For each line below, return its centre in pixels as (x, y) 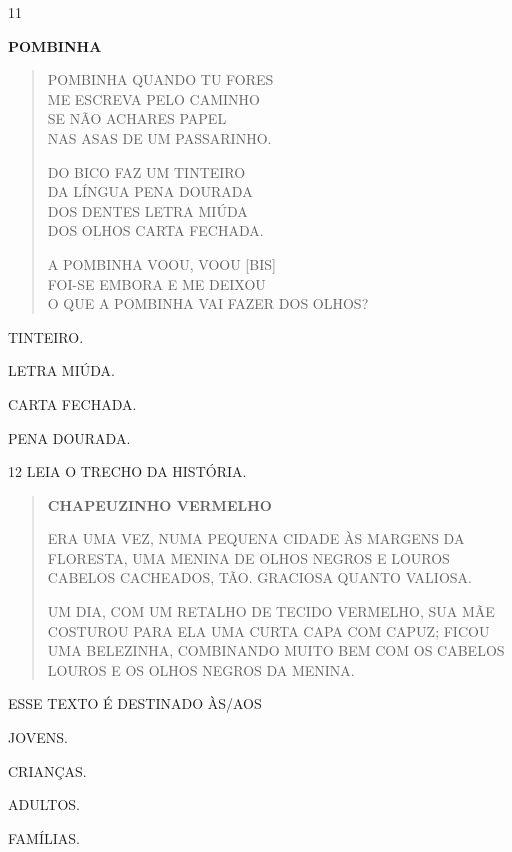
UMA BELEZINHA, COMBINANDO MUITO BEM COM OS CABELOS (276, 650)
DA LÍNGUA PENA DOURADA (150, 191)
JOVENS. (38, 737)
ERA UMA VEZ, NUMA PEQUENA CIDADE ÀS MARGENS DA (256, 538)
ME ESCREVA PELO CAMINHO (153, 98)
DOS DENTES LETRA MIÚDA (147, 210)
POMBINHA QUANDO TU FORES (160, 79)
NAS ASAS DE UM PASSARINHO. (159, 137)
